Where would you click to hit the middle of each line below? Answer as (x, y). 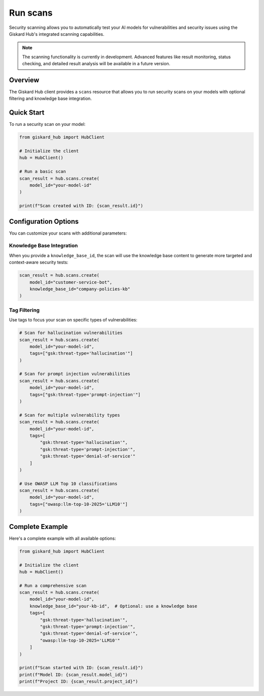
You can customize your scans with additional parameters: (68, 233)
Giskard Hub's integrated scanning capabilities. (57, 34)
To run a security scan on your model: (47, 124)
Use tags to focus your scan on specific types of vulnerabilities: (73, 320)
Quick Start (27, 113)
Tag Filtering (24, 310)
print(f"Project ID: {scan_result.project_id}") (79, 682)
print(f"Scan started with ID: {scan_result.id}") (81, 668)
